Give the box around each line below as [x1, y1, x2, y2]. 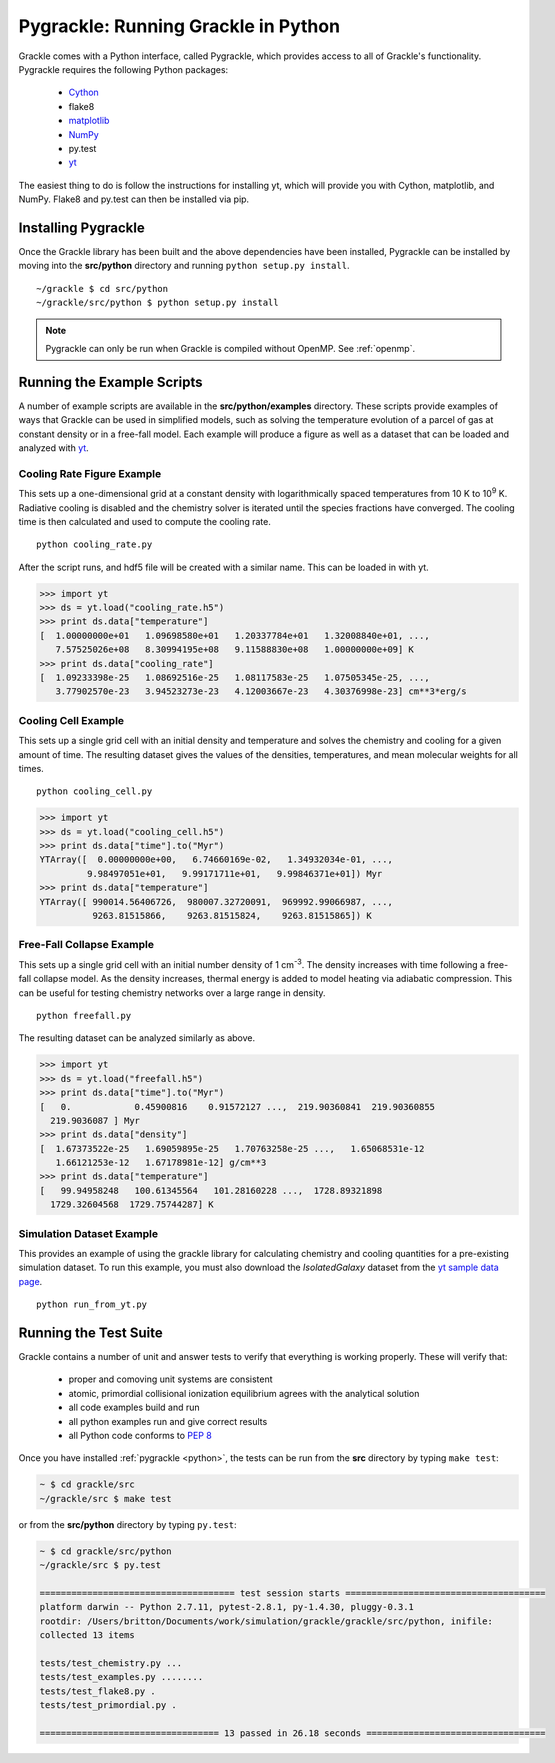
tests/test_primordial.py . [39, 1700, 177, 1711]
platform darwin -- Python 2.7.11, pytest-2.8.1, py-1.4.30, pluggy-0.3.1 [39, 1601, 415, 1613]
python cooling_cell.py [36, 786, 153, 797]
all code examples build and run [68, 1401, 200, 1414]
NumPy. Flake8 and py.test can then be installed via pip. [18, 193, 250, 205]
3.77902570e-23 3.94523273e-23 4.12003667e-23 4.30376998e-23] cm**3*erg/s [55, 686, 467, 697]
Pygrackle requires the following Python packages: [18, 63, 229, 75]
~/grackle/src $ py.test [39, 1560, 162, 1571]
